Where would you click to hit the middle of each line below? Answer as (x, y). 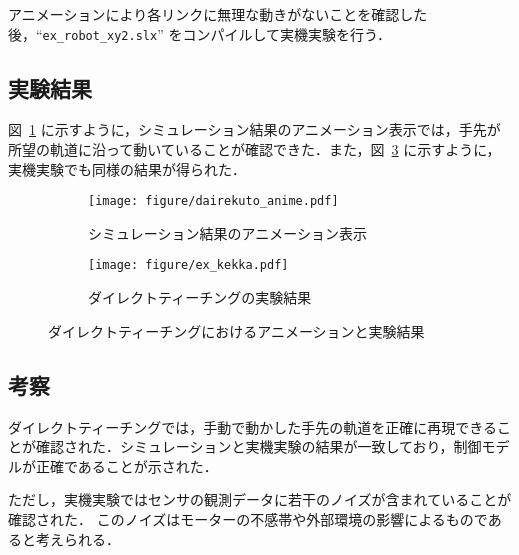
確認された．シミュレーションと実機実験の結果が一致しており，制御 (258, 446)
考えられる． (77, 538)
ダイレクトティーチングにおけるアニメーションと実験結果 (236, 330)
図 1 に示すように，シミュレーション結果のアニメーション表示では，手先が (254, 129)
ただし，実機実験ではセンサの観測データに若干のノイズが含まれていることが (260, 499)
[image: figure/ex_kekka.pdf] (188, 265)
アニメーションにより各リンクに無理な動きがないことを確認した (218, 14)
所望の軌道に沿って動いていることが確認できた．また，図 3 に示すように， (254, 149)
